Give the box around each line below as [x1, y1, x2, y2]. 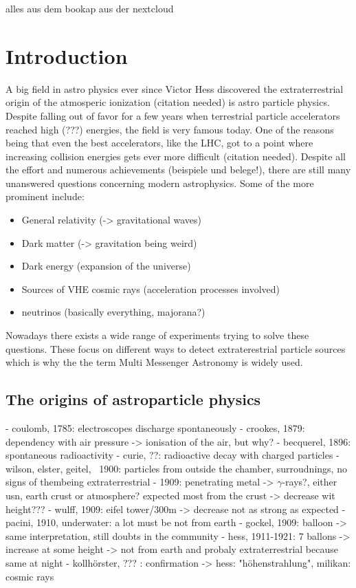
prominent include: [5, 189, 85, 204]
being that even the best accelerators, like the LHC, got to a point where [5, 135, 313, 150]
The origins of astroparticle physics [5, 389, 261, 410]
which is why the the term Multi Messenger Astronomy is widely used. [5, 355, 303, 369]
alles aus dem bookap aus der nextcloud [5, 1, 174, 15]
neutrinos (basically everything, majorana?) [21, 305, 205, 319]
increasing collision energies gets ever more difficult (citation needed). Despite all [5, 149, 346, 163]
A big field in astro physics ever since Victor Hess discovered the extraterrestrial [5, 81, 344, 96]
